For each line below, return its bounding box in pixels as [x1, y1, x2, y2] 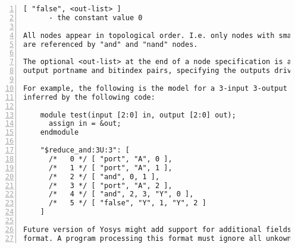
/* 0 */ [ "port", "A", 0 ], [48, 154, 172, 163]
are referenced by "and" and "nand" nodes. [23, 40, 198, 49]
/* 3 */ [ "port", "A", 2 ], [48, 181, 172, 190]
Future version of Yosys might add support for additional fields [23, 225, 292, 234]
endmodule [40, 128, 79, 137]
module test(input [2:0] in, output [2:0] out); [40, 110, 236, 119]
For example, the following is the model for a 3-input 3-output [23, 84, 287, 93]
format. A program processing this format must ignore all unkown [23, 234, 292, 243]
